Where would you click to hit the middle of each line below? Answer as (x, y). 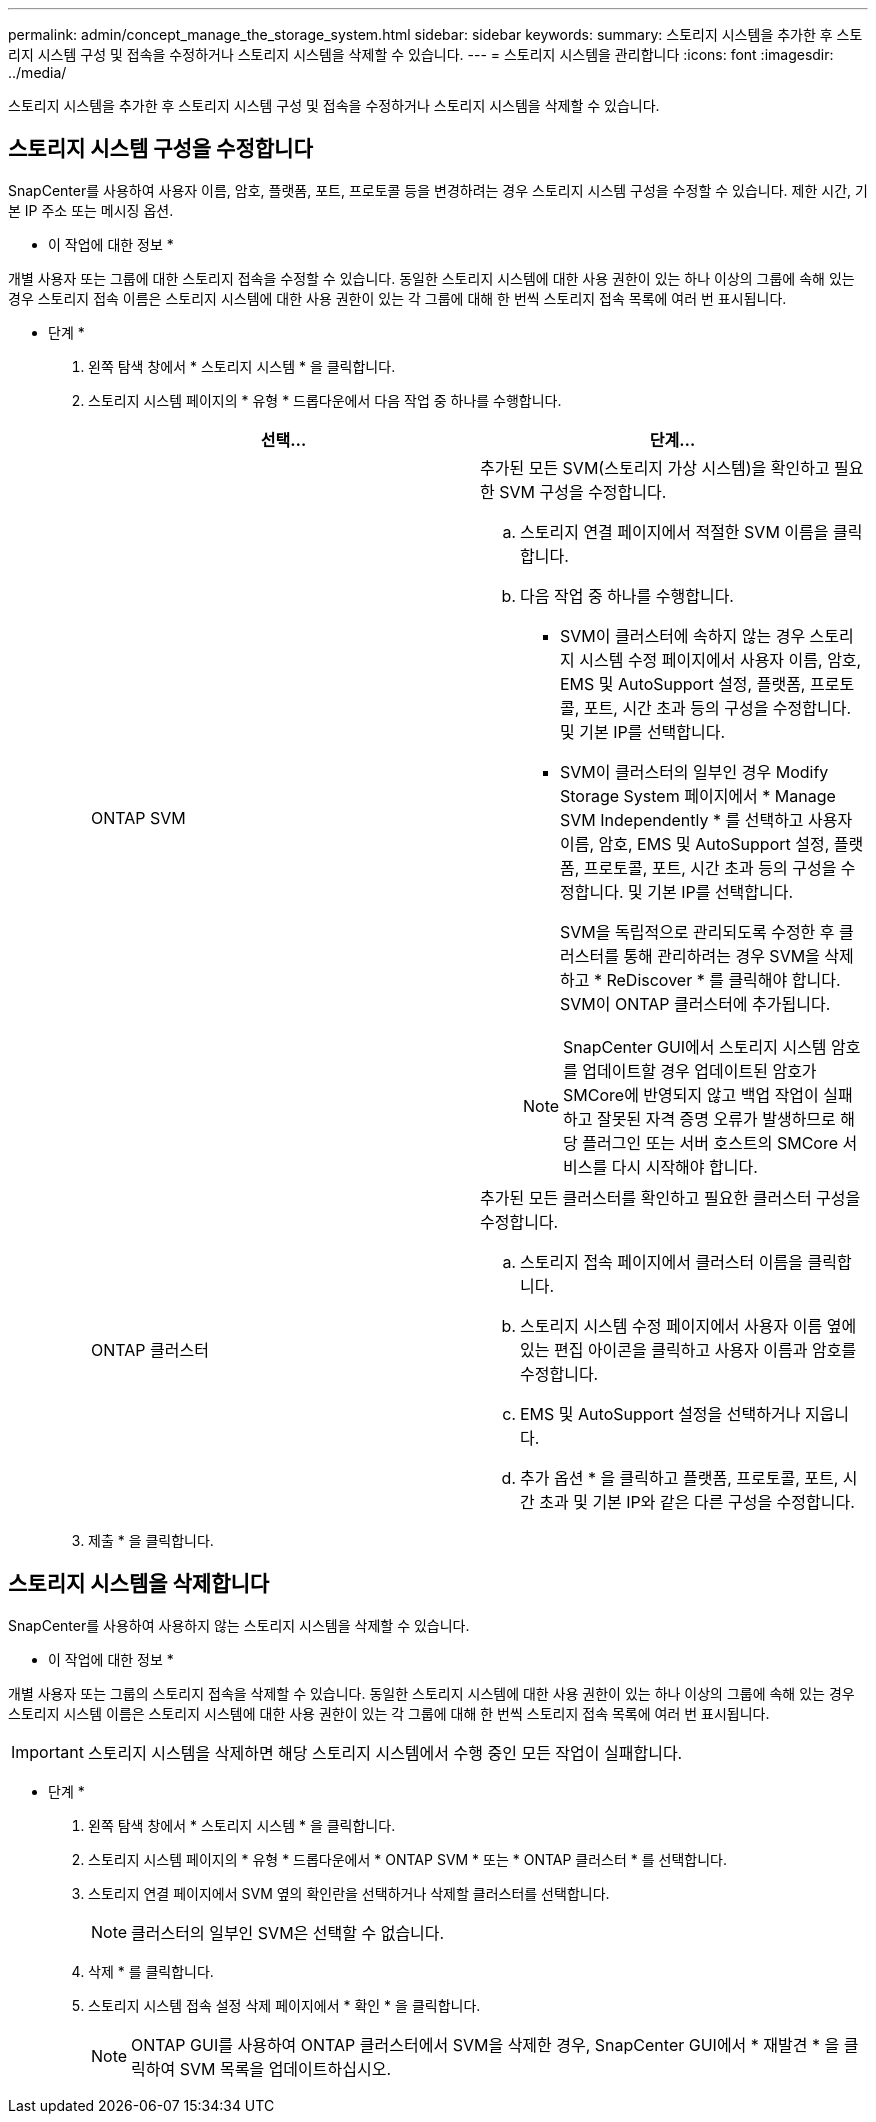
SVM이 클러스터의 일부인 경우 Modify (694, 771)
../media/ (37, 72)
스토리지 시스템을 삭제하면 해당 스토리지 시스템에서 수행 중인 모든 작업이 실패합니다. (385, 1752)
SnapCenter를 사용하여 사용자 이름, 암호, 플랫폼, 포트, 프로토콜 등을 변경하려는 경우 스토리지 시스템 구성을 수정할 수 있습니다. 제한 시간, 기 (438, 190)
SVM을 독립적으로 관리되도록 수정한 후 (697, 931)
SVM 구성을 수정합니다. (583, 491)
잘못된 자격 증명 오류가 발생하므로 (716, 1118)
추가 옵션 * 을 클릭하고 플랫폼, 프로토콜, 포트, (679, 1477)
